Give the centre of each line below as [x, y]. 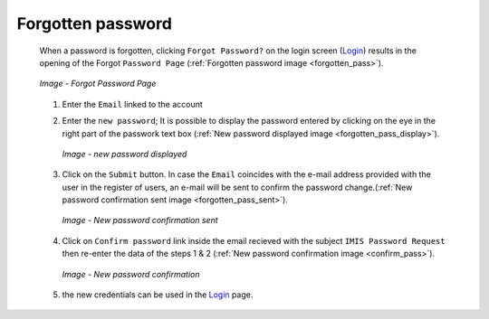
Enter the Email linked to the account [132, 104]
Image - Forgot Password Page [98, 84]
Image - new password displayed [125, 154]
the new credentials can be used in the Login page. [158, 295]
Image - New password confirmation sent [140, 220]
